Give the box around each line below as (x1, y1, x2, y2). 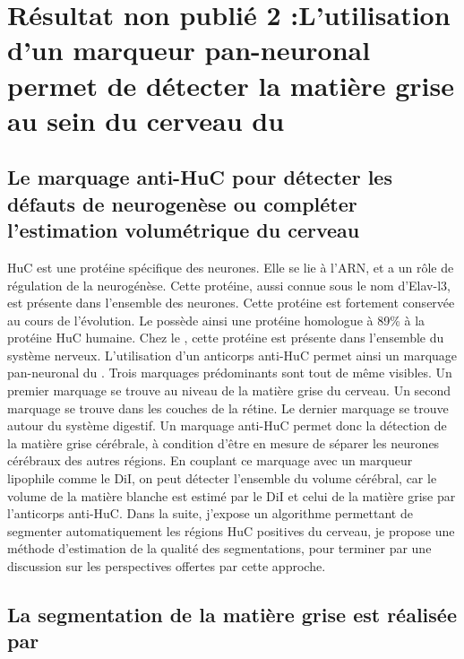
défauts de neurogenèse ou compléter (7, 189, 357, 217)
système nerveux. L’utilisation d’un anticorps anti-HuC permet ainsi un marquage (7, 345, 458, 364)
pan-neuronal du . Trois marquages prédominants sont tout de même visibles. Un (7, 363, 452, 382)
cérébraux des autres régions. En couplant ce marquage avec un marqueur (7, 451, 413, 470)
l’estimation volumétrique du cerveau (7, 216, 360, 244)
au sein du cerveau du (7, 101, 285, 138)
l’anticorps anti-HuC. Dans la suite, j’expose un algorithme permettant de (7, 504, 413, 523)
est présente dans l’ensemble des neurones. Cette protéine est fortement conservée (7, 293, 455, 312)
